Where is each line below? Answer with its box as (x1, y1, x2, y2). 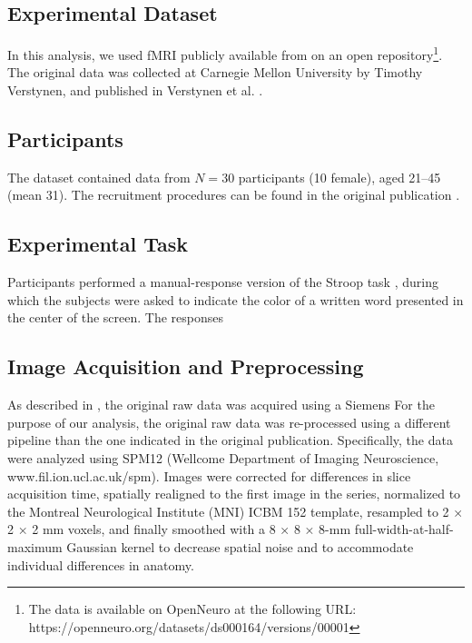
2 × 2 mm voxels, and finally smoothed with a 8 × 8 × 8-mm (7, 519, 351, 539)
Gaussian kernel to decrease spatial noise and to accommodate (66, 537, 414, 556)
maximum (7, 537, 63, 556)
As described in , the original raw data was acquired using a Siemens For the (7, 395, 435, 414)
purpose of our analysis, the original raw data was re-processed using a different (7, 412, 451, 431)
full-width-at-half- (354, 519, 454, 539)
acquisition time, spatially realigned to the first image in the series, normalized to (7, 484, 461, 503)
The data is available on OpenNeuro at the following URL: (28, 599, 357, 618)
